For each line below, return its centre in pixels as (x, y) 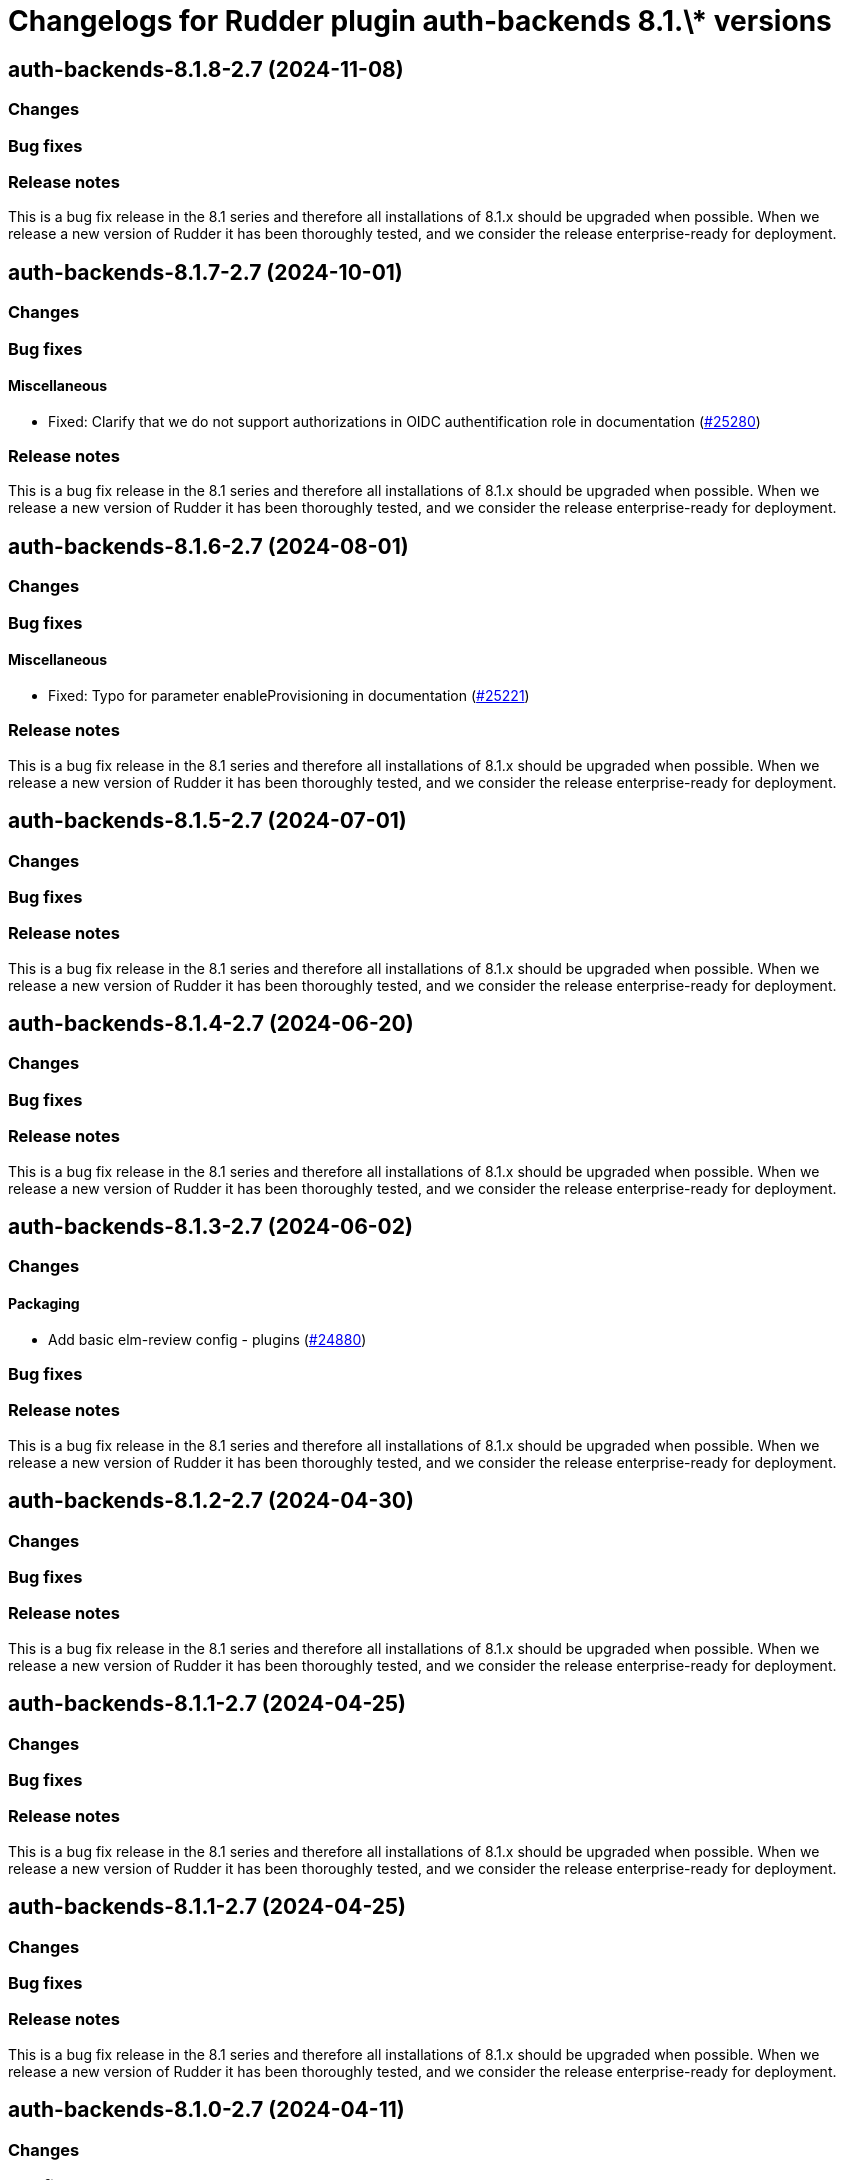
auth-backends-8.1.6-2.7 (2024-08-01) (208, 546)
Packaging (44, 1304)
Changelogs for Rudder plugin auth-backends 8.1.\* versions (420, 21)
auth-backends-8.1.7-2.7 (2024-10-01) (205, 272)
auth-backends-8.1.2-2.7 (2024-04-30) (211, 1501)
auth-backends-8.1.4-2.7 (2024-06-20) (211, 1024)
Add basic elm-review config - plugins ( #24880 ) (207, 1339)
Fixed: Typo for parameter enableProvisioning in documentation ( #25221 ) (289, 695)
